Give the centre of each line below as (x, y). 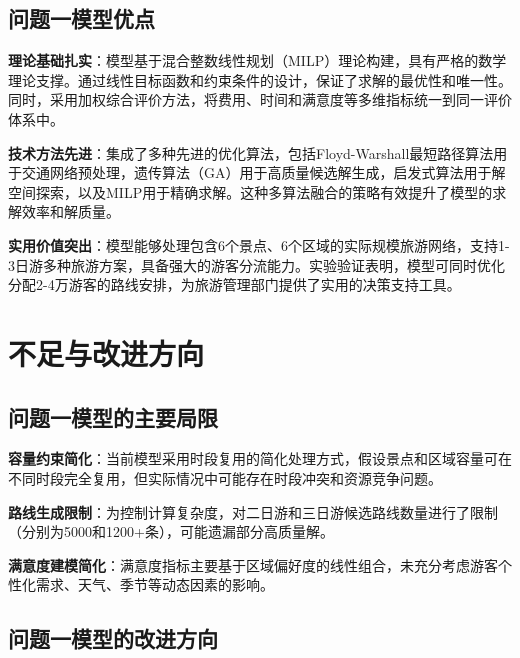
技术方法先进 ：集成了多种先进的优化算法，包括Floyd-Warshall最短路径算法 (251, 152)
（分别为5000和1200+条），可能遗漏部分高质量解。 (171, 531)
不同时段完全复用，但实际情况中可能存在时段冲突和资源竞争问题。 (225, 477)
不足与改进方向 (106, 352)
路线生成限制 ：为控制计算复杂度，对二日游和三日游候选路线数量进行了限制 (253, 511)
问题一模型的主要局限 (113, 416)
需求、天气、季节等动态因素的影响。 (154, 584)
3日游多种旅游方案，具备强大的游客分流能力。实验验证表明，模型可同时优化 (256, 264)
